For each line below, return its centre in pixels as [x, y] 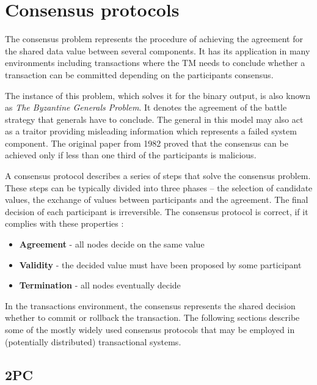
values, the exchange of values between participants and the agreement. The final [157, 200]
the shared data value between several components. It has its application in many [158, 50]
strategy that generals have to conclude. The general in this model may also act [154, 119]
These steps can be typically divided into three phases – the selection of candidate [159, 187]
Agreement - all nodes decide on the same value [112, 244]
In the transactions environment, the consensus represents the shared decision [150, 305]
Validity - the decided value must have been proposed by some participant [160, 264]
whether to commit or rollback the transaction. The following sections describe [152, 317]
